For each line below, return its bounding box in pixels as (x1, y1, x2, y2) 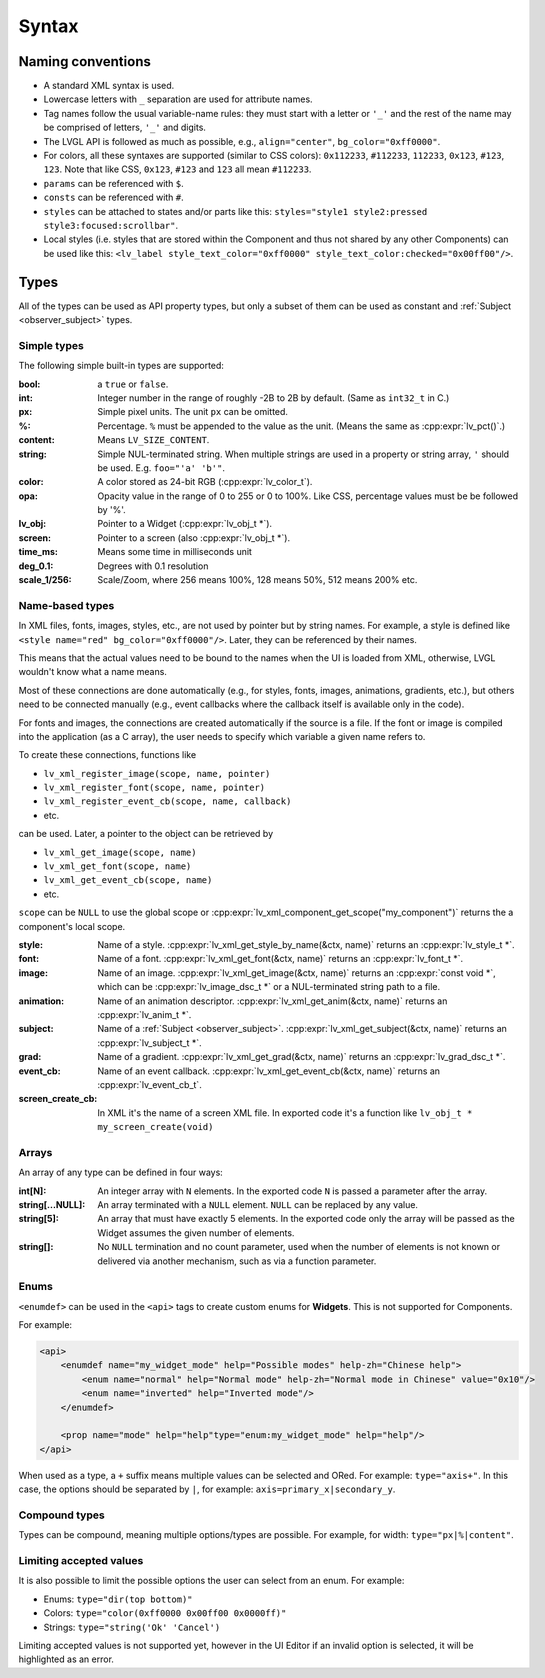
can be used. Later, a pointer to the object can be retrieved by (18, 828, 274, 840)
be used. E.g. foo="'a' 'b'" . (97, 461, 225, 474)
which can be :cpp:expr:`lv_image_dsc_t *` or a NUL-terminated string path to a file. (97, 981, 441, 993)
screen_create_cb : (18, 1093, 98, 1105)
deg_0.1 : (18, 560, 54, 572)
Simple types (18, 338, 84, 352)
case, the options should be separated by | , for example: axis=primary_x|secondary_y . (18, 1483, 396, 1495)
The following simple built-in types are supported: (18, 360, 225, 372)
